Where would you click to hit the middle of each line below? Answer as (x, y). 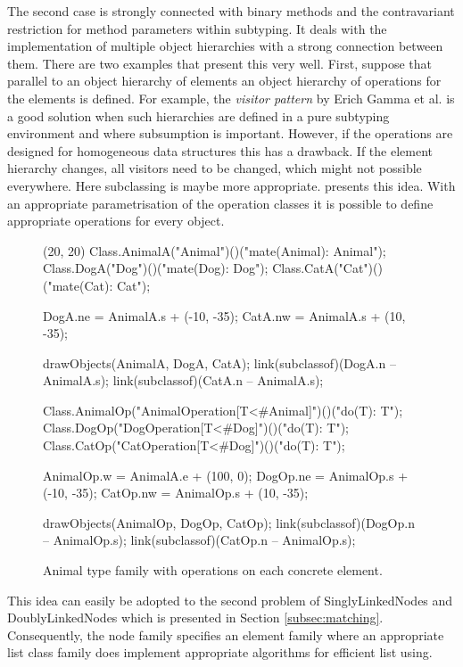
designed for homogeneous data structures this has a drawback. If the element (220, 150)
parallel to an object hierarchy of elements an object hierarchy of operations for (224, 81)
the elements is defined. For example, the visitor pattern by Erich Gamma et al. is (231, 98)
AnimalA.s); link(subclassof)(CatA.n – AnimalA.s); (183, 380)
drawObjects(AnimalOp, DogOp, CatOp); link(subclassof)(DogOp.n (229, 522)
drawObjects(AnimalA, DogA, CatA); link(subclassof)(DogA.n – (219, 362)
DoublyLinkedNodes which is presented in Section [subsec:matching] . (195, 618)
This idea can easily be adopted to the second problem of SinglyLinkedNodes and (230, 600)
